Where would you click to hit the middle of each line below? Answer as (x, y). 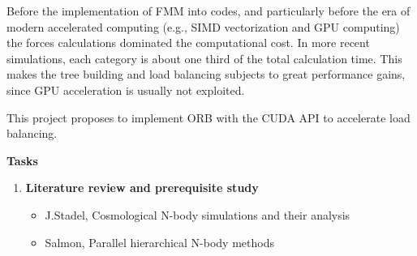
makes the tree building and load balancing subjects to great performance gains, (206, 74)
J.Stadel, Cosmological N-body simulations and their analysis (198, 214)
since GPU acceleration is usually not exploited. (126, 90)
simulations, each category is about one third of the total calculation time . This (204, 58)
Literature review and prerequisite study (142, 188)
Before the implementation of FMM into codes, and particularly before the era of (208, 11)
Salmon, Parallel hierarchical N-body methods (159, 242)
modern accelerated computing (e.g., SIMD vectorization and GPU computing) (203, 26)
